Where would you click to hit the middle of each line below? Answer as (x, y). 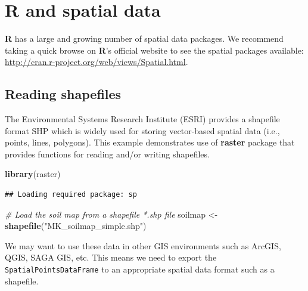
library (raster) (33, 174)
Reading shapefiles (63, 94)
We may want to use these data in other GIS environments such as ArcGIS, (143, 245)
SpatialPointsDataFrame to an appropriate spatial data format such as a (140, 269)
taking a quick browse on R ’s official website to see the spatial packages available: (154, 50)
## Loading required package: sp (71, 195)
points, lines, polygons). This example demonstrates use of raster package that (150, 142)
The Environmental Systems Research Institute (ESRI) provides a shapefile (142, 119)
